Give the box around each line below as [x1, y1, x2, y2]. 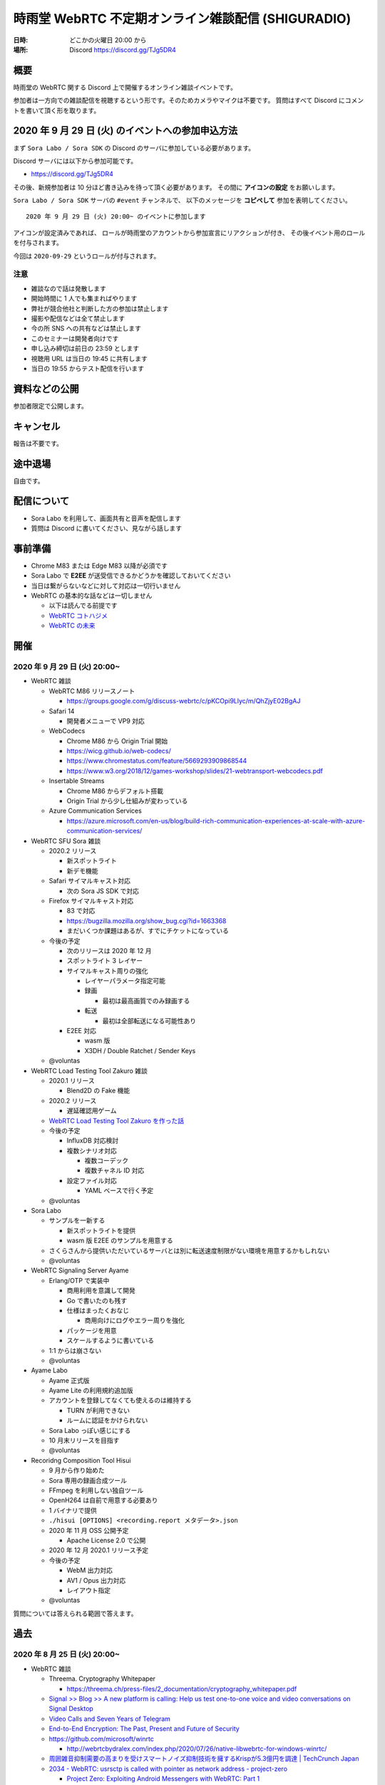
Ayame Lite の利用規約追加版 [48, 1386, 133, 1395]
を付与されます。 [13, 238, 63, 247]
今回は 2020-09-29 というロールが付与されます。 [13, 251, 160, 260]
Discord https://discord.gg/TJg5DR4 [69, 45, 176, 54]
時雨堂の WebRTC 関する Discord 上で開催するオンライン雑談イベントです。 [13, 83, 237, 91]
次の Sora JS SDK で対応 [66, 886, 139, 895]
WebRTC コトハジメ [48, 611, 108, 620]
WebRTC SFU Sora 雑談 [31, 836, 101, 845]
